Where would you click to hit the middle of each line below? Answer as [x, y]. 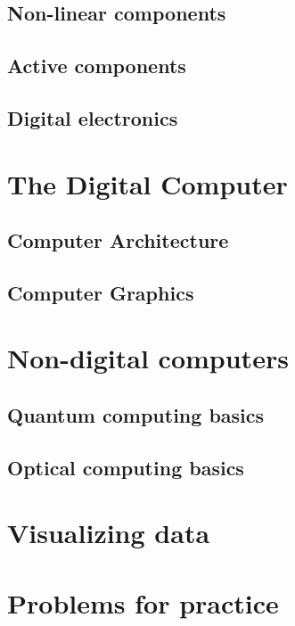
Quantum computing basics [136, 415]
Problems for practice [143, 602]
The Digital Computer [147, 183]
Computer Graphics [101, 292]
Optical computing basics [126, 467]
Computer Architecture [118, 240]
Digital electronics [93, 117]
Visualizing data [109, 533]
